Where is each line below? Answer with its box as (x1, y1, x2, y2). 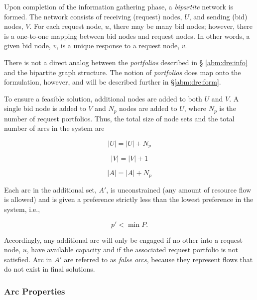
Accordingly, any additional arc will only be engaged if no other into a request (4, 234, 243, 245)
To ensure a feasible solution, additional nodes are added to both (4, 93, 202, 103)
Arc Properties (4, 285, 65, 297)
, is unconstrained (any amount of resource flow (106, 184, 252, 195)
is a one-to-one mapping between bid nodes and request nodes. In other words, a (4, 30, 250, 41)
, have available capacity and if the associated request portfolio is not (26, 244, 239, 255)
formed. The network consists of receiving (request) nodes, (4, 11, 182, 21)
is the (219, 103, 236, 113)
